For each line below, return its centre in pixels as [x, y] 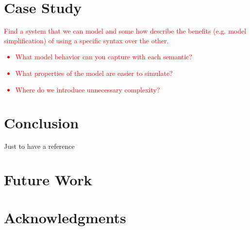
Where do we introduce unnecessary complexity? [88, 89]
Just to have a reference [39, 146]
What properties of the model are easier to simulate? [94, 73]
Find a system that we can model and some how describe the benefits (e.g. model [125, 31]
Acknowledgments [65, 218]
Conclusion [42, 123]
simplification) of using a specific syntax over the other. [86, 40]
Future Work [48, 179]
